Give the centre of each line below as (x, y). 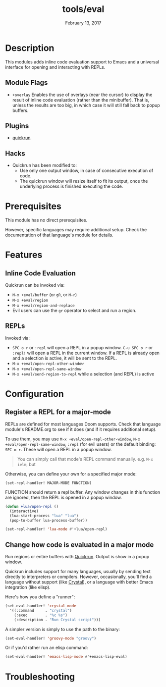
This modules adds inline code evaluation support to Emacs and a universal (82, 62)
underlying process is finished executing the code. (71, 186)
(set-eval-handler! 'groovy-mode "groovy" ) (51, 638)
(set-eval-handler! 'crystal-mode (41, 606)
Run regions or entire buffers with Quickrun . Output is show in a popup (77, 557)
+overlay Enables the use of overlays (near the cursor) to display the (82, 95)
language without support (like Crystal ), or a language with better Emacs (79, 582)
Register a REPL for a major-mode (58, 412)
